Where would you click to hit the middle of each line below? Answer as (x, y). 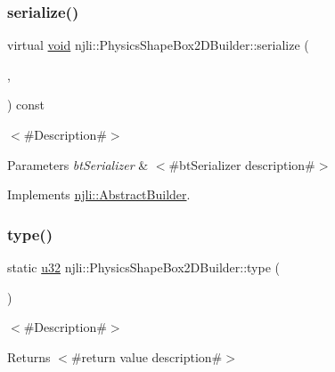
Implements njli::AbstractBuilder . (99, 194)
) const (26, 105)
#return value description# (147, 356)
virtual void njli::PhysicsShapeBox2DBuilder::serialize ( (158, 45)
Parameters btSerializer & (78, 164)
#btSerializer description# (242, 164)
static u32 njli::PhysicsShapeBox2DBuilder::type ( (144, 267)
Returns (29, 356)
